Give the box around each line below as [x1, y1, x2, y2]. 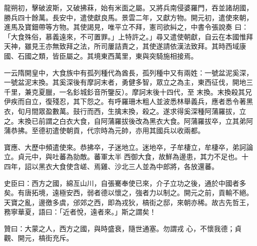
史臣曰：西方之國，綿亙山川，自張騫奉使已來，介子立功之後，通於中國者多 [4, 177, 246, 188]
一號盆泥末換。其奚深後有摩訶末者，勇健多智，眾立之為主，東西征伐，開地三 [4, 77, 253, 87]
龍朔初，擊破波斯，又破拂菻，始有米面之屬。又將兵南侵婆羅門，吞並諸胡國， [4, 2, 253, 12]
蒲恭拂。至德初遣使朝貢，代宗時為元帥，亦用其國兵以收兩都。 [4, 125, 205, 136]
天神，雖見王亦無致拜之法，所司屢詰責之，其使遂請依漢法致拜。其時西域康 [4, 41, 246, 51]
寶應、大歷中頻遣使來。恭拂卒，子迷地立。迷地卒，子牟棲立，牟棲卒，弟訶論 [4, 141, 253, 152]
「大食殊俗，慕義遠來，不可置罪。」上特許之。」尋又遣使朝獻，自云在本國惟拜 [4, 31, 253, 41]
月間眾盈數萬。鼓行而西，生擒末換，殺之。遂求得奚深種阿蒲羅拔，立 [24, 105, 246, 116]
